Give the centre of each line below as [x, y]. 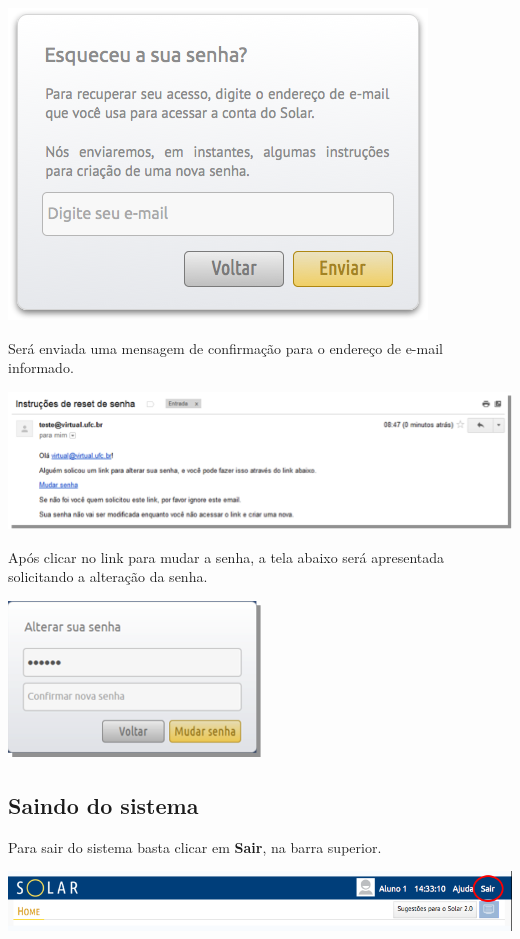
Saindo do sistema [103, 805]
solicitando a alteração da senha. [108, 576]
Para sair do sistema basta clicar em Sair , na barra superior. [195, 846]
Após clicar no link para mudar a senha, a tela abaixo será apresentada [226, 556]
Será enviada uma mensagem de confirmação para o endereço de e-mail [225, 347]
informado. [41, 367]
